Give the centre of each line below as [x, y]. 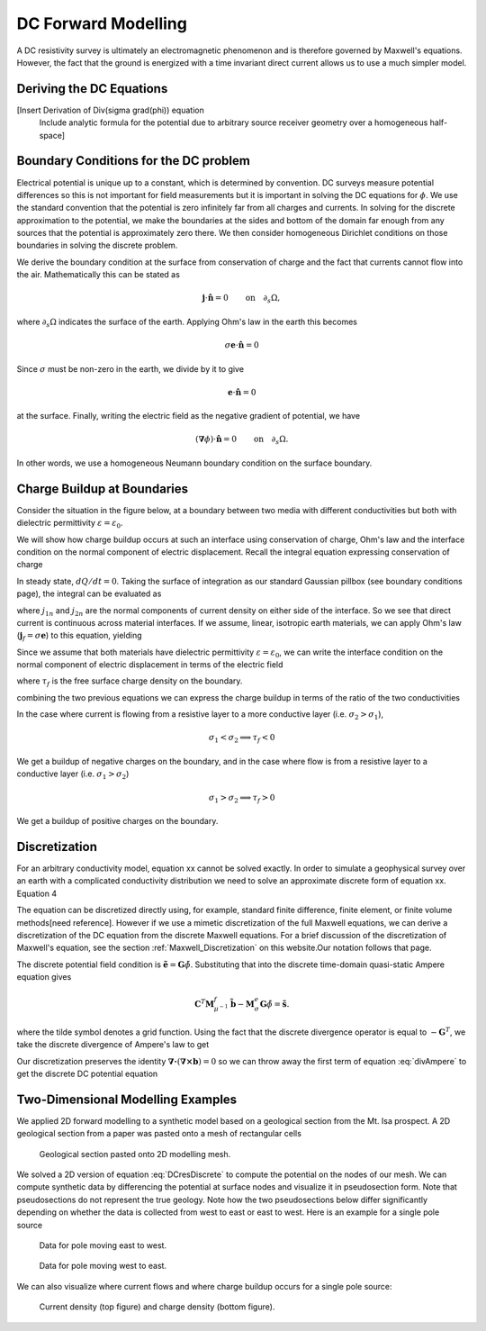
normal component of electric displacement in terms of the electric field [150, 665]
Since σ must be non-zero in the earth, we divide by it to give [130, 368]
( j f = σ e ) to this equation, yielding [80, 637]
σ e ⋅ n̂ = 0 [242, 345]
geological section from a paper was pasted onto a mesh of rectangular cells [159, 1134]
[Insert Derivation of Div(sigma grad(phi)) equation [110, 110]
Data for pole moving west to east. [103, 1266]
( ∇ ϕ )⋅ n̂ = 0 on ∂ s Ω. [242, 440]
